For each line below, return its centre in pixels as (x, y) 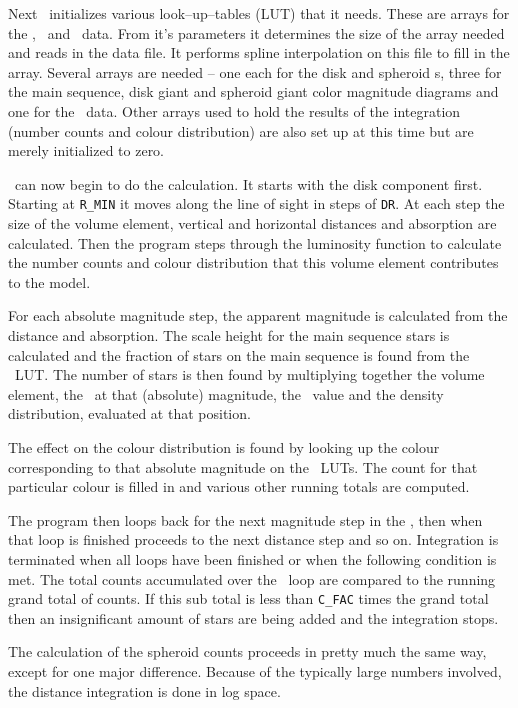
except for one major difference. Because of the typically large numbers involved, (255, 670)
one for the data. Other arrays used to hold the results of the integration (234, 110)
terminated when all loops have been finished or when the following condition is (252, 558)
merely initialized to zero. (86, 150)
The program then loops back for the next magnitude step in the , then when (245, 519)
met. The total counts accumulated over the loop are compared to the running (252, 578)
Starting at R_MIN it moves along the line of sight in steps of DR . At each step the (256, 203)
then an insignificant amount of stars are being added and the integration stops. (253, 617)
